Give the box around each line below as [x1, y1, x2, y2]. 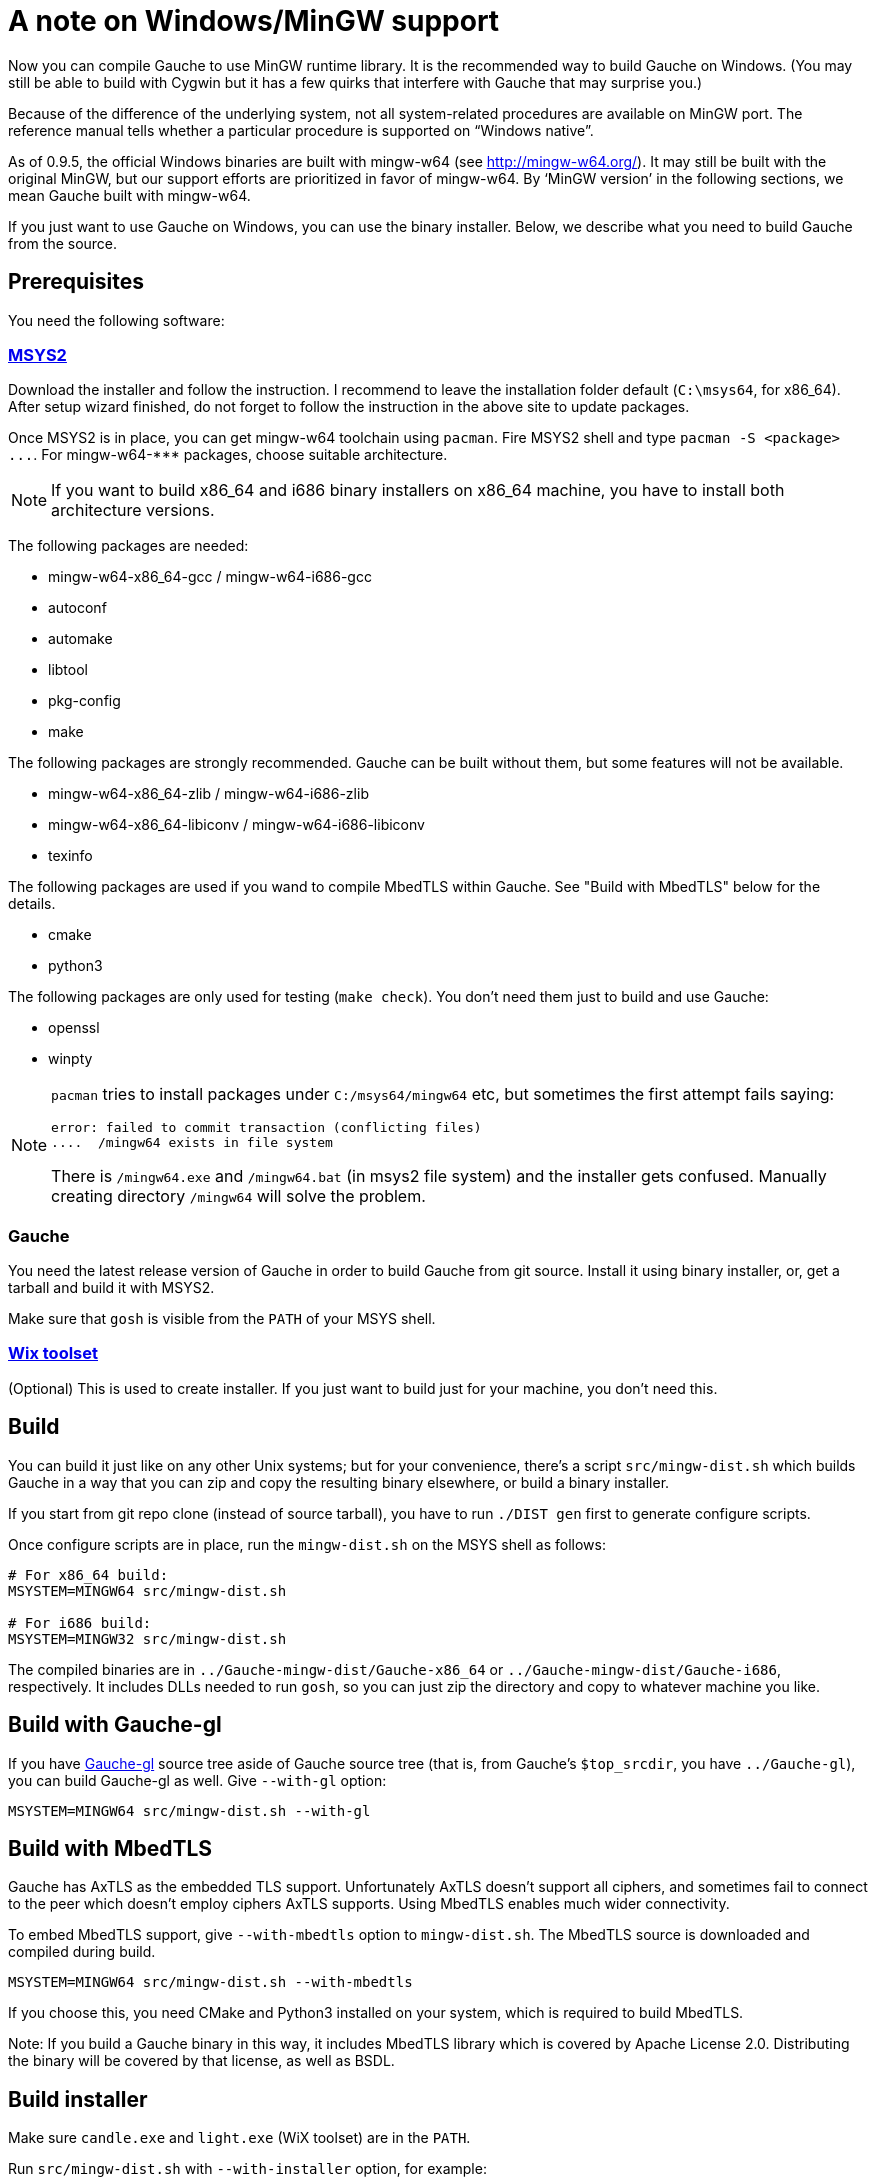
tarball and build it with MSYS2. [8, 1279, 215, 1297]
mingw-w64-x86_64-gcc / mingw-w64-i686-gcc [48, 568, 372, 586]
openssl [48, 1019, 100, 1037]
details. [8, 895, 56, 913]
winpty [48, 1050, 93, 1068]
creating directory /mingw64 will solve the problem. [51, 1186, 426, 1207]
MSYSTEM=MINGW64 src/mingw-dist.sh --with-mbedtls [8, 1974, 413, 1991]
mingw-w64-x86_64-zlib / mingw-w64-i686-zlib [48, 785, 369, 803]
